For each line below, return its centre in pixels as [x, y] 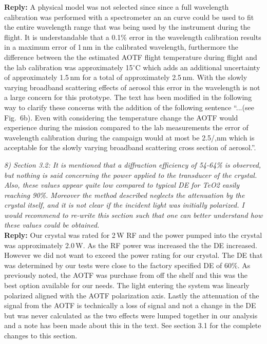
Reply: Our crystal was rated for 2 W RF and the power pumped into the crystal [133, 235]
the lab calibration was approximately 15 [69, 67]
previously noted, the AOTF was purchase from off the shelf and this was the [126, 275]
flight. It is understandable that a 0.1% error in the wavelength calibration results [133, 37]
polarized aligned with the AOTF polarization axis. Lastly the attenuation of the [132, 295]
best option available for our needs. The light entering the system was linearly [127, 285]
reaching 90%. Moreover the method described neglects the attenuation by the [125, 195]
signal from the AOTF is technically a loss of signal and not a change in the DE [130, 305]
